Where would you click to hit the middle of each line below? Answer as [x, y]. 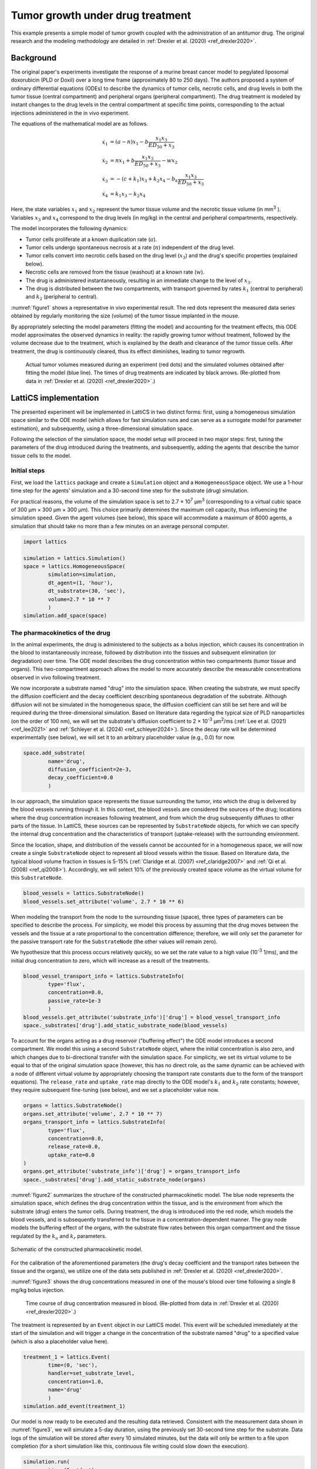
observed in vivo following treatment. [56, 677]
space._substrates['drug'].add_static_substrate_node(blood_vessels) [125, 1026]
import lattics [45, 541]
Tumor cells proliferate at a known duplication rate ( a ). [91, 239]
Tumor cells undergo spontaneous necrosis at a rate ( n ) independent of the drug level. [130, 247]
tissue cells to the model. [41, 455]
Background [34, 58]
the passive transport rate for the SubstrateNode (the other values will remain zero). [114, 941]
